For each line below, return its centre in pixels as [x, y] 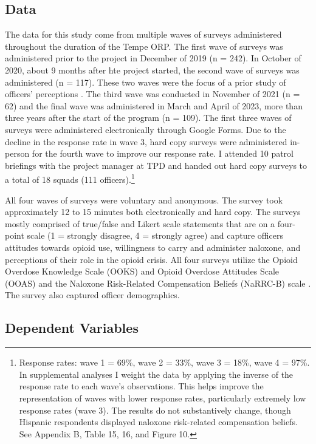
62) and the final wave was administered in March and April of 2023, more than [154, 105]
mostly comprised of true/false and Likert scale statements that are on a [140, 223]
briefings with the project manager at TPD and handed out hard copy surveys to [156, 165]
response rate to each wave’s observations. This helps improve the [141, 386]
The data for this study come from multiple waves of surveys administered [143, 34]
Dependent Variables [72, 328]
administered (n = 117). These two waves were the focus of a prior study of [146, 82]
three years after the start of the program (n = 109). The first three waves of [148, 118]
